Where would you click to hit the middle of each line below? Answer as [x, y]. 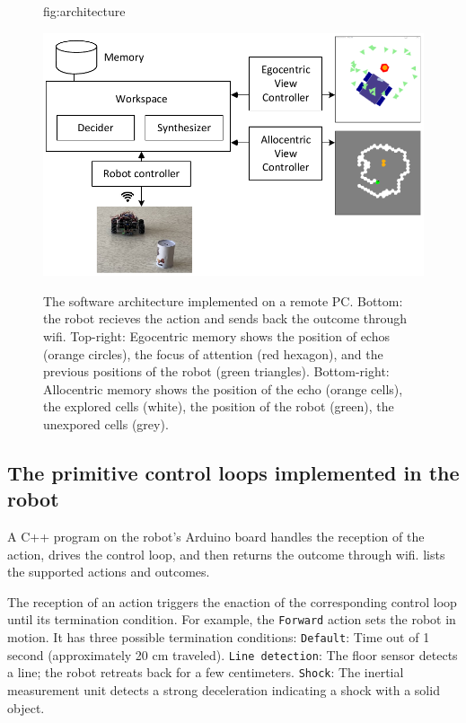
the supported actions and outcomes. [109, 572]
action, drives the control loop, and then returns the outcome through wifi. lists [226, 554]
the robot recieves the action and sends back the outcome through [225, 318]
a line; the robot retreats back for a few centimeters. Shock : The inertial [206, 672]
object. [26, 707]
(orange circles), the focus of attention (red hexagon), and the [213, 353]
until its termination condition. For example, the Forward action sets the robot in [232, 619]
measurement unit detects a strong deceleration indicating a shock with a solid [224, 690]
